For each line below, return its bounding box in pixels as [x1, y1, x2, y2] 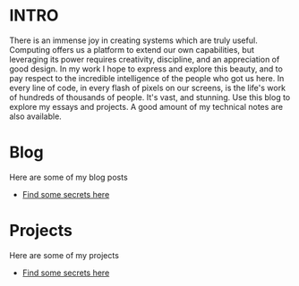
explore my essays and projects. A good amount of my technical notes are [9, 101, 284, 112]
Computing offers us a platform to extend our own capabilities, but [9, 44, 255, 55]
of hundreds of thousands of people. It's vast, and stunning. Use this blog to [9, 91, 291, 103]
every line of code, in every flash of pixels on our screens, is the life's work [9, 82, 286, 93]
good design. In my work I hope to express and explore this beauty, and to [9, 63, 284, 74]
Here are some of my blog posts [9, 172, 128, 182]
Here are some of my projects [9, 249, 119, 260]
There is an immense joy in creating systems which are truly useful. [9, 35, 258, 46]
